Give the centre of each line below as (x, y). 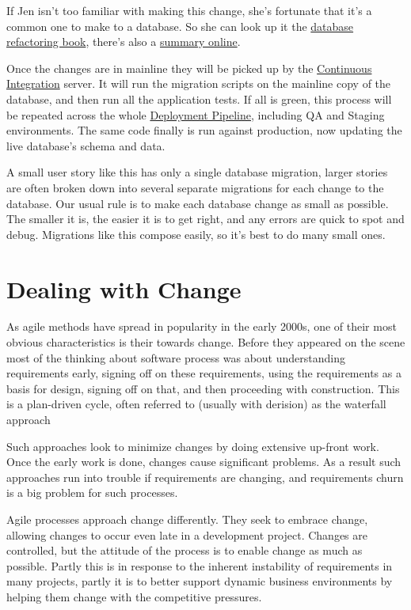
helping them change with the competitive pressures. (134, 596)
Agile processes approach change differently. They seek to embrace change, (187, 519)
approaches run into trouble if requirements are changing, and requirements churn (205, 477)
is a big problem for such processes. (92, 493)
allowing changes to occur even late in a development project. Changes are (187, 534)
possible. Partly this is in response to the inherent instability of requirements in (200, 565)
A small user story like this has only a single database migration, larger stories (197, 172)
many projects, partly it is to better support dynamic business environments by (200, 581)
